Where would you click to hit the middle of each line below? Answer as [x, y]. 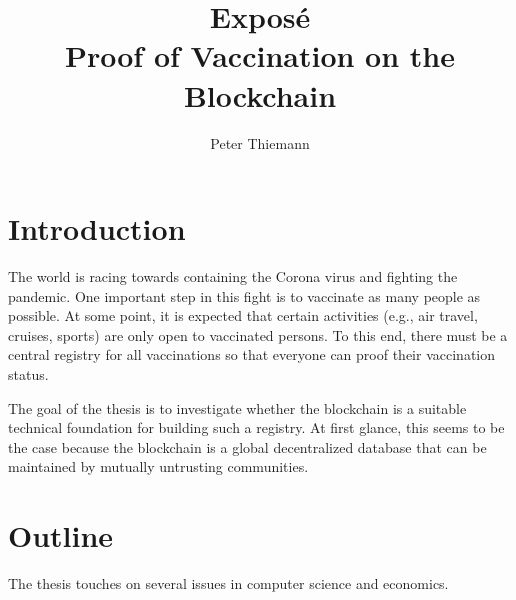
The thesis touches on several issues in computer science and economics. [228, 583]
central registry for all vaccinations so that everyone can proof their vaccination [252, 354]
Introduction [97, 228]
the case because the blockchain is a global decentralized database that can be [247, 446]
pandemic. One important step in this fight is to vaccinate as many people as [244, 295]
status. [28, 374]
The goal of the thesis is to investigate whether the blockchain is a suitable [237, 407]
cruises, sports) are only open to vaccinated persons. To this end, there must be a [258, 334]
